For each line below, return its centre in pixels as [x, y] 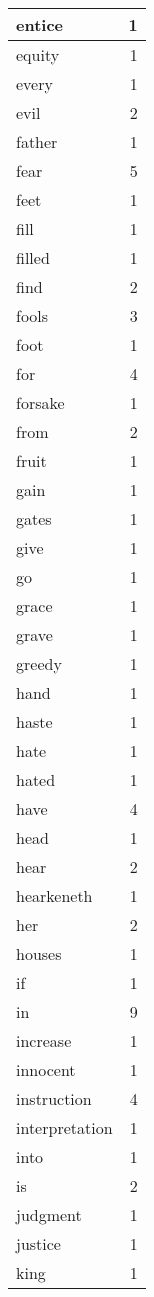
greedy [39, 663]
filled [33, 257]
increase [44, 1040]
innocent [46, 1069]
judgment [49, 1214]
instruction [54, 1098]
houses [39, 953]
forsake [40, 402]
